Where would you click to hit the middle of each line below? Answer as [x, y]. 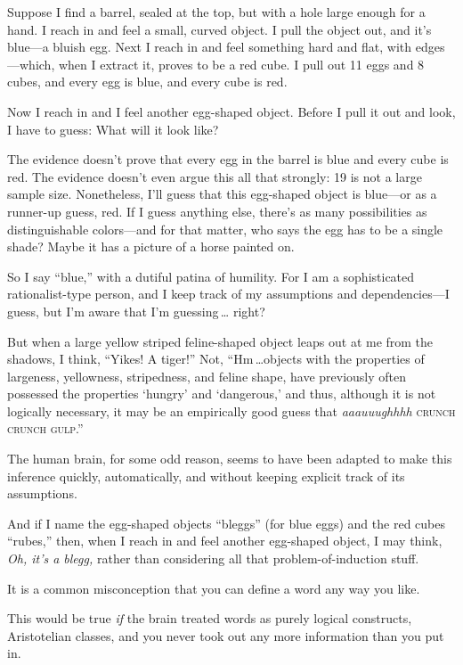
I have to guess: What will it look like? [113, 129]
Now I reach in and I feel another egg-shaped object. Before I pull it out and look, [231, 111]
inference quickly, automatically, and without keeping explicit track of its [206, 476]
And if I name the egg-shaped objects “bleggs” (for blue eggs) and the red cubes [226, 523]
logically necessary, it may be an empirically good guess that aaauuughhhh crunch [231, 410]
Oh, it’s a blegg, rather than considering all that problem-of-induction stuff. [213, 558]
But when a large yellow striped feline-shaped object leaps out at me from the [220, 341]
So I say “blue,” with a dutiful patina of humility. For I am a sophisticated [211, 276]
